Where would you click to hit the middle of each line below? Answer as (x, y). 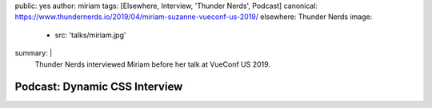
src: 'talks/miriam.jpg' (90, 35)
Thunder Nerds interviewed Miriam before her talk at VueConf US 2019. (153, 64)
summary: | (34, 53)
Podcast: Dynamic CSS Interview (99, 87)
